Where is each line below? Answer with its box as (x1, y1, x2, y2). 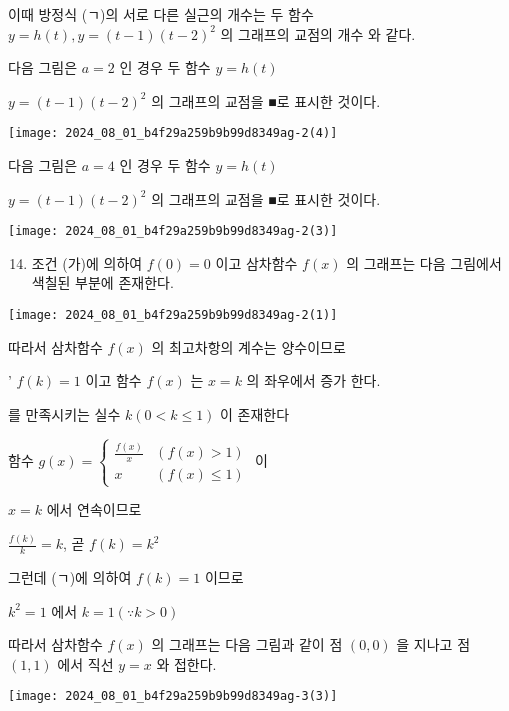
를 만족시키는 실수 (8, 403, 121, 424)
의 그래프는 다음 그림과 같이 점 (151, 634, 343, 655)
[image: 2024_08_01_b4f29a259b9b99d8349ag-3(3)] (8, 689, 338, 704)
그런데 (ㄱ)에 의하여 (8, 566, 132, 587)
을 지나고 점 (396, 634, 471, 655)
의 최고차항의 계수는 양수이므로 (151, 336, 346, 357)
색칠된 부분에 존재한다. (31, 272, 174, 293)
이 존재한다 (220, 403, 290, 424)
